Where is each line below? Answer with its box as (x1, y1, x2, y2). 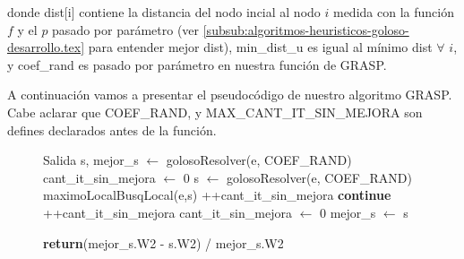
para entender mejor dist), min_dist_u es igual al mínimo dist (88, 38, 433, 56)
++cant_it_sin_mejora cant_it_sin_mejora (43, 203, 292, 221)
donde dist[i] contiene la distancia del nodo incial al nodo (7, 3, 321, 21)
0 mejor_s (319, 203, 376, 221)
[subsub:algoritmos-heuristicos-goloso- (202, 20, 409, 39)
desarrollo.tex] (7, 38, 85, 56)
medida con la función (332, 3, 454, 21)
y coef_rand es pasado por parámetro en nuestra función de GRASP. (7, 55, 387, 73)
